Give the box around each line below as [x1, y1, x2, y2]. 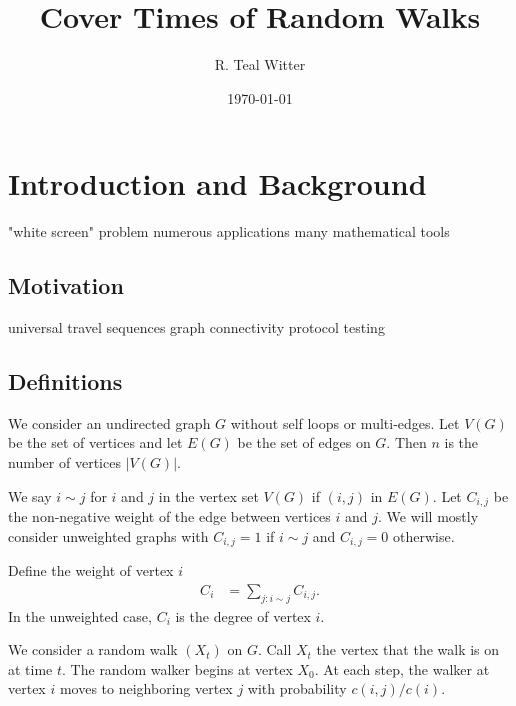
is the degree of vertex [175, 605, 311, 626]
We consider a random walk [8, 639, 178, 660]
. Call [257, 639, 292, 660]
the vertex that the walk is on [316, 639, 500, 660]
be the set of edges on [237, 432, 371, 453]
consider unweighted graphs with [8, 525, 209, 546]
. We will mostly [378, 506, 479, 527]
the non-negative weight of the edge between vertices [8, 506, 331, 527]
